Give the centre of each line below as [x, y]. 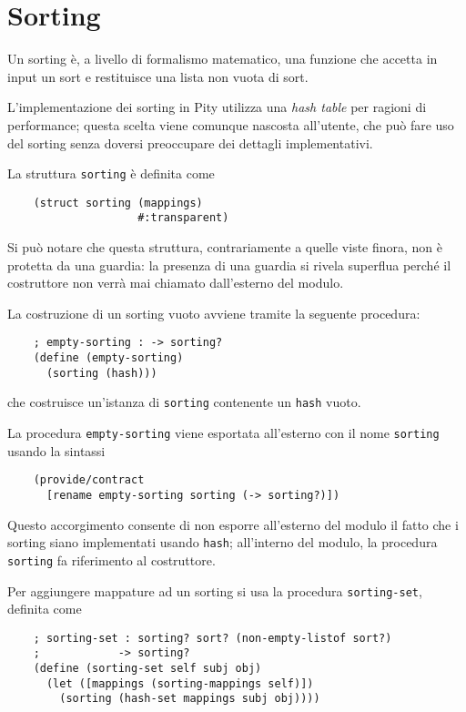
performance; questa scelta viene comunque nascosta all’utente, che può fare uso [231, 124]
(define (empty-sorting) [108, 358]
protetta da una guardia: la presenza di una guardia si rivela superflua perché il [229, 264]
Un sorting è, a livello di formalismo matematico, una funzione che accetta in [223, 59]
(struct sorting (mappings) [118, 203]
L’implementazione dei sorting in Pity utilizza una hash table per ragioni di [217, 107]
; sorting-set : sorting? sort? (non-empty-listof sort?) [213, 638]
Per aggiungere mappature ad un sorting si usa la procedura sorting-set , [215, 590]
